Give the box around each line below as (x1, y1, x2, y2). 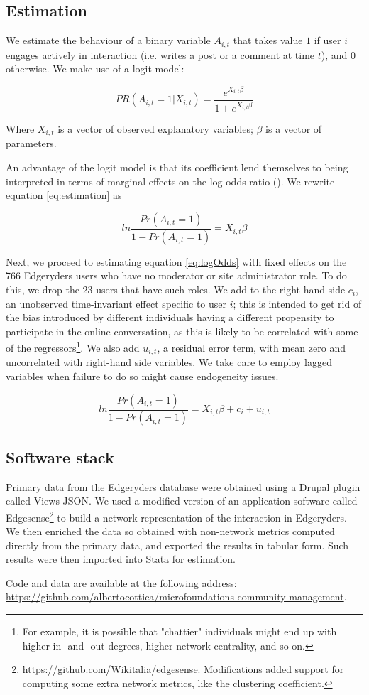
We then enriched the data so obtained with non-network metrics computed (6, 524, 335, 539)
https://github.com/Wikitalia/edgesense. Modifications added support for (22, 662, 344, 677)
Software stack (6, 446, 114, 468)
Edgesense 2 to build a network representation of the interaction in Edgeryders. (6, 507, 347, 524)
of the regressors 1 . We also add (6, 338, 140, 355)
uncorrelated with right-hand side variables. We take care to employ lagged (6, 355, 333, 370)
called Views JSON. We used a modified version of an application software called (6, 493, 358, 508)
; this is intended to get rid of (233, 296, 362, 311)
